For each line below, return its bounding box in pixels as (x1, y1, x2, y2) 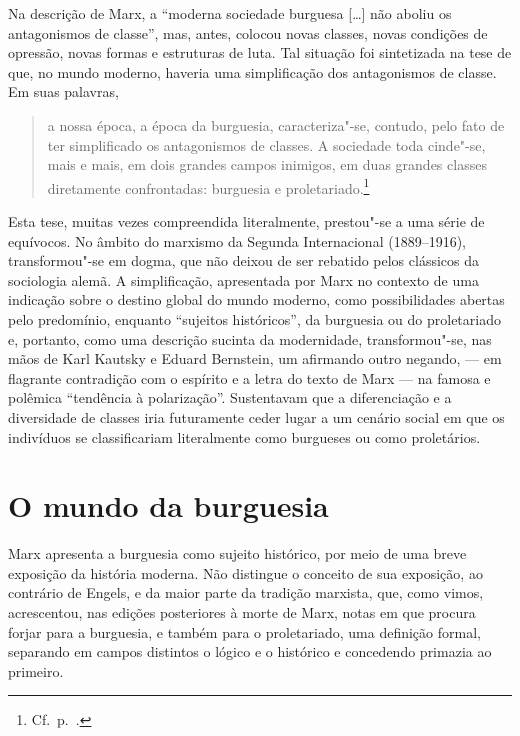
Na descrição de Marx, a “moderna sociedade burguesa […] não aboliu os (8, 3, 452, 23)
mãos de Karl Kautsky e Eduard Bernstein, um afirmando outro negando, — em (8, 348, 502, 369)
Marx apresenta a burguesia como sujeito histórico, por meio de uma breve (8, 543, 467, 564)
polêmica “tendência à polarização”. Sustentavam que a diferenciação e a (8, 387, 452, 408)
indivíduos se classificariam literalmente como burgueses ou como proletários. (8, 426, 481, 447)
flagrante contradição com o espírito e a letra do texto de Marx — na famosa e (8, 367, 491, 388)
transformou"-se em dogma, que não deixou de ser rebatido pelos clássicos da (8, 250, 480, 271)
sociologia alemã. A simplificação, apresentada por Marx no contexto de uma (8, 269, 479, 290)
